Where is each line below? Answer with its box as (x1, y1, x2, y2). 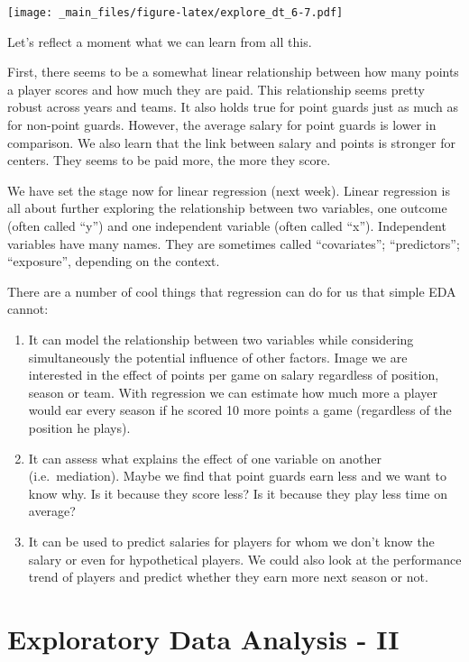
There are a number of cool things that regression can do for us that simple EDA (7, 281, 456, 300)
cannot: (7, 299, 49, 318)
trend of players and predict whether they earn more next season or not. (28, 567, 428, 586)
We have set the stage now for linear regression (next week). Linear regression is (7, 180, 450, 199)
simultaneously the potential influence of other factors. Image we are (28, 347, 408, 366)
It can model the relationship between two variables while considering (28, 329, 414, 348)
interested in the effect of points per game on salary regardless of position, (28, 365, 439, 384)
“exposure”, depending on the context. (7, 252, 220, 271)
